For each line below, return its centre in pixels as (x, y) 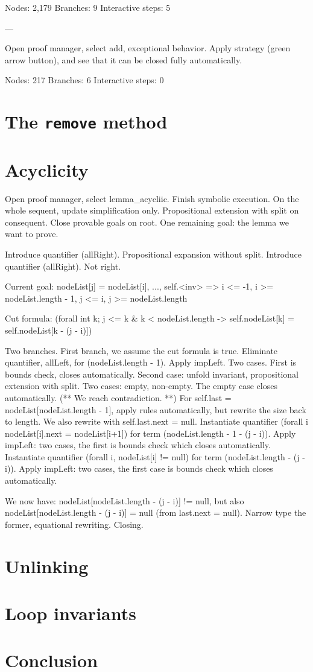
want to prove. (32, 234)
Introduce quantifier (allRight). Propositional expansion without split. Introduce (153, 254)
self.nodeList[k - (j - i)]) (49, 330)
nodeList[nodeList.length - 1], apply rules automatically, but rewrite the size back (156, 409)
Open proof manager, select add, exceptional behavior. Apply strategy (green (148, 48)
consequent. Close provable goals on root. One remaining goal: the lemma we (147, 222)
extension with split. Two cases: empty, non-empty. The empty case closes (141, 386)
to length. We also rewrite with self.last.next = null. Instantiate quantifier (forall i (156, 421)
